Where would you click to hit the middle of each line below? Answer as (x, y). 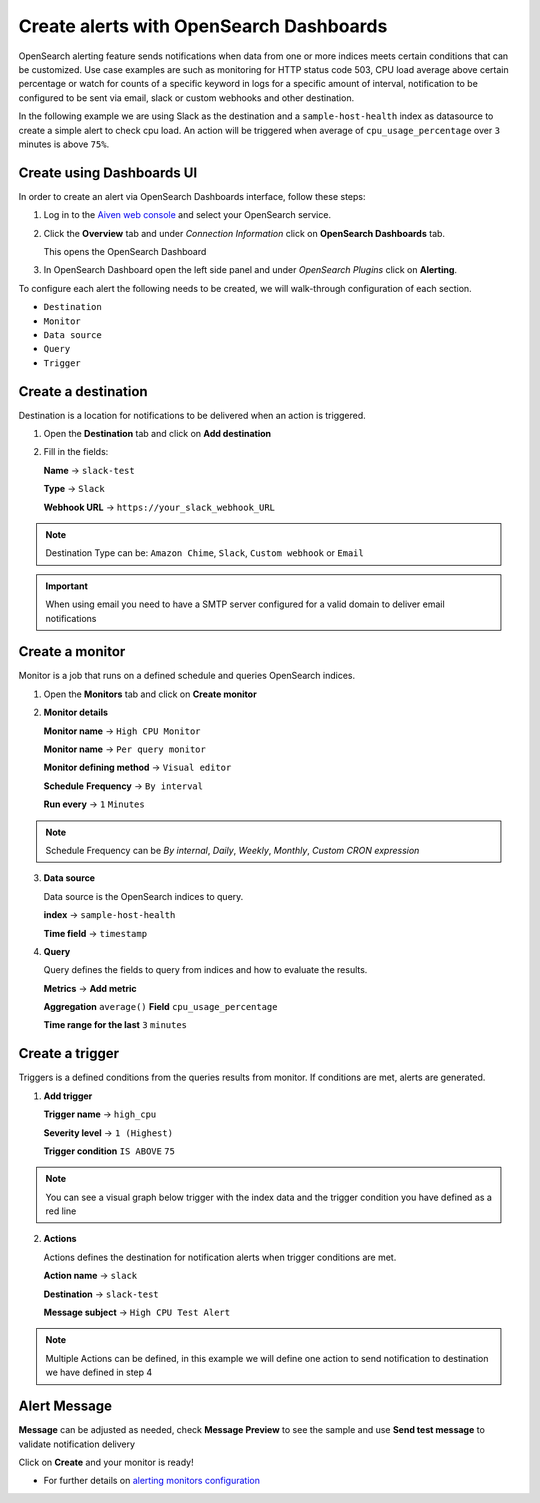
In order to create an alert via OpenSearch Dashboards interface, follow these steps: (192, 196)
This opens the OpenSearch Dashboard (125, 251)
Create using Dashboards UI (108, 172)
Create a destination (83, 391)
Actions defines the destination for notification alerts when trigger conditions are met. (220, 1257)
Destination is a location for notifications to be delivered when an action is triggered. (192, 415)
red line (61, 1211)
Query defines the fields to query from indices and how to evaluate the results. (205, 970)
